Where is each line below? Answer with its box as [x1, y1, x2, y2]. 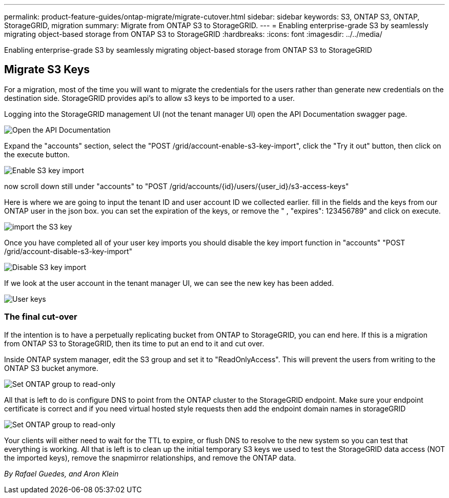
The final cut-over [4, 312, 77, 322]
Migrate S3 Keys [4, 63, 90, 76]
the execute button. [4, 150, 70, 159]
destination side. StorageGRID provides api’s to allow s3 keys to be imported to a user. [4, 93, 295, 102]
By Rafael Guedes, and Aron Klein [4, 469, 119, 478]
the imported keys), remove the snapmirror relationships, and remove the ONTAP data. [4, 453, 296, 462]
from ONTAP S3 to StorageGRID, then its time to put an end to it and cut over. [4, 339, 264, 348]
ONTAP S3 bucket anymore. [4, 363, 98, 372]
